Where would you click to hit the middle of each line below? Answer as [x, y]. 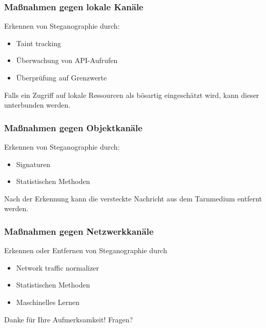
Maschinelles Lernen [48, 302]
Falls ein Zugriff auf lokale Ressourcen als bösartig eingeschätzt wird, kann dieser [132, 95]
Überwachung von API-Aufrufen [67, 60]
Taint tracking [38, 43]
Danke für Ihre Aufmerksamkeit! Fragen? [69, 319]
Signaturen [33, 164]
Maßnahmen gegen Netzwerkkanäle [79, 231]
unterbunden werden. [37, 105]
